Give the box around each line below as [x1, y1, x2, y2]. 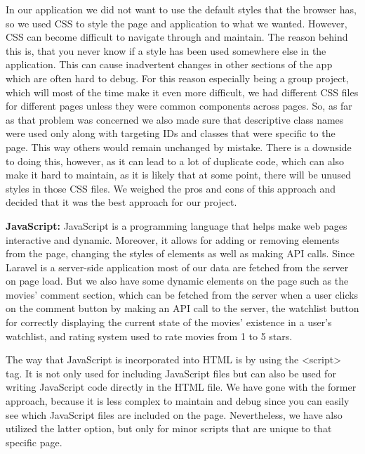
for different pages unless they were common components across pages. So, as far [6, 98, 352, 113]
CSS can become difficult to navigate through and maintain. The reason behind [6, 30, 348, 44]
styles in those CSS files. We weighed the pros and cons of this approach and [6, 181, 336, 195]
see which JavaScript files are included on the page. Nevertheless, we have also [6, 407, 343, 422]
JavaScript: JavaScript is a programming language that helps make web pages [6, 218, 347, 233]
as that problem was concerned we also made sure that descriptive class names [6, 112, 344, 127]
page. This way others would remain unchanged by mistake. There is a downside [6, 139, 352, 154]
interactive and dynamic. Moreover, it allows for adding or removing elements [6, 232, 340, 247]
